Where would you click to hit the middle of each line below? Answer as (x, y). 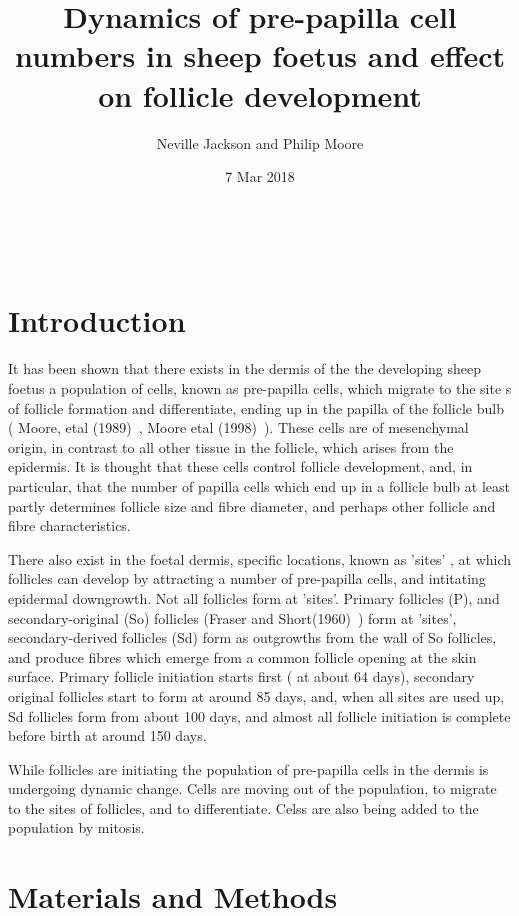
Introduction (97, 320)
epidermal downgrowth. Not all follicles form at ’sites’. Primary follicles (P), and (254, 597)
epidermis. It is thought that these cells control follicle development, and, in (240, 466)
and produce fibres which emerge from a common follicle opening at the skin (242, 656)
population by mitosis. (76, 827)
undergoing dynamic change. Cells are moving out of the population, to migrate (252, 788)
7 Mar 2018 (260, 176)
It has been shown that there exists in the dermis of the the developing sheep (245, 368)
